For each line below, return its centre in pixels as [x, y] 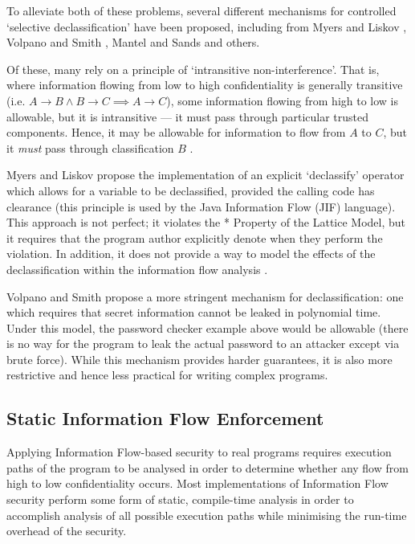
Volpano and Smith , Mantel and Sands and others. [133, 42]
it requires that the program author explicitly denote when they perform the [195, 237]
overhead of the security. [67, 531]
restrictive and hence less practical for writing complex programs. [167, 375]
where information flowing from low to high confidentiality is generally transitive [205, 85]
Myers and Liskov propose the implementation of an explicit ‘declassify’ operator [205, 175]
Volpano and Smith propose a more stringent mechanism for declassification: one [205, 296]
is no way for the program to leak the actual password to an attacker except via [203, 344]
